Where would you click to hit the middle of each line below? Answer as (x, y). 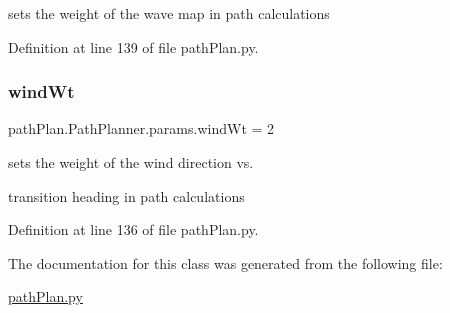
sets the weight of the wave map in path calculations (169, 13)
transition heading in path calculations (126, 195)
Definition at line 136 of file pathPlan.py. (133, 229)
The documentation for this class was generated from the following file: (225, 262)
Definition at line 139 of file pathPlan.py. (133, 46)
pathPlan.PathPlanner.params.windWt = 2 (141, 128)
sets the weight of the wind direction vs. (131, 162)
